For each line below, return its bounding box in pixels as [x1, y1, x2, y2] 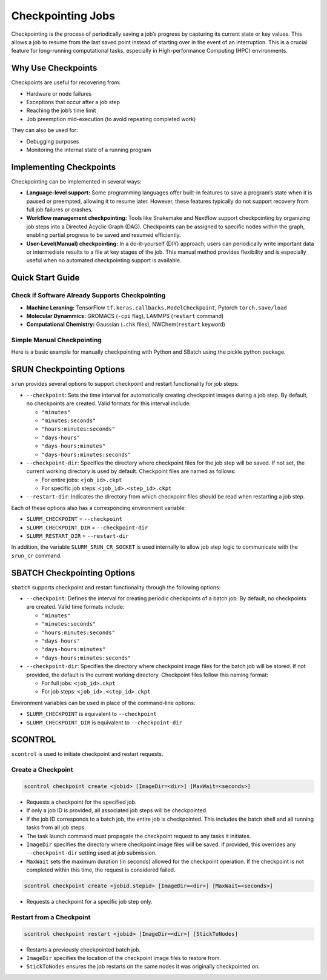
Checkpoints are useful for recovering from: [11, 79, 121, 86]
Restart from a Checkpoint [11, 913, 91, 921]
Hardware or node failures [26, 90, 92, 97]
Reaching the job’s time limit [26, 107, 96, 114]
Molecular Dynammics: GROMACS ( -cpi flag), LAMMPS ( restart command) [26, 312, 224, 319]
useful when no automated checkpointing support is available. [26, 257, 182, 264]
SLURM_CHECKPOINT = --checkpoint [26, 515, 123, 523]
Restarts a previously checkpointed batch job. [26, 945, 141, 953]
